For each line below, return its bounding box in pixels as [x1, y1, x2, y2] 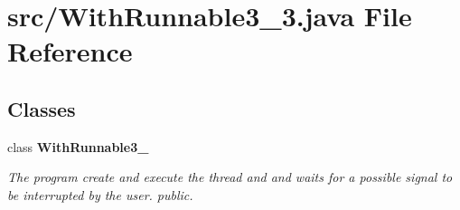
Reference [7, 33, 133, 70]
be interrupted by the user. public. [7, 185, 193, 204]
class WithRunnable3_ [7, 137, 149, 156]
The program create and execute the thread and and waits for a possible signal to [7, 167, 453, 186]
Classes [7, 94, 76, 122]
